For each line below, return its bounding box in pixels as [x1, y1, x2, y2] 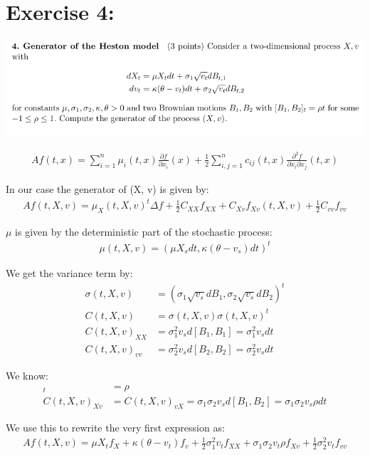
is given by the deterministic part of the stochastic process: [15, 224, 273, 239]
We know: [6, 368, 48, 383]
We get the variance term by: [6, 265, 133, 280]
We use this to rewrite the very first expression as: [6, 420, 225, 435]
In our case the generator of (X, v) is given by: [6, 181, 209, 196]
